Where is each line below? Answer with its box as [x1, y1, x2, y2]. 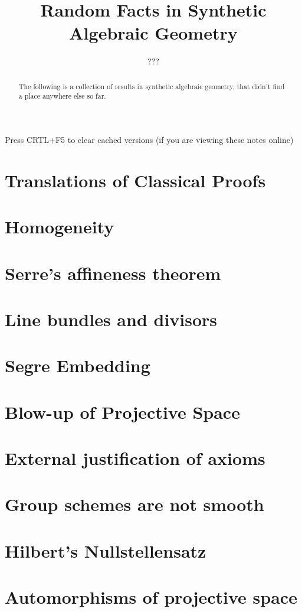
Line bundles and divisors [5, 307, 218, 331]
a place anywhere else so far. [18, 91, 106, 101]
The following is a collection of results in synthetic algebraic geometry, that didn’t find [18, 81, 285, 91]
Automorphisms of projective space [5, 585, 297, 609]
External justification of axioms [5, 446, 265, 470]
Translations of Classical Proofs [5, 168, 266, 192]
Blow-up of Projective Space [5, 399, 240, 424]
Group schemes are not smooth [5, 492, 264, 516]
